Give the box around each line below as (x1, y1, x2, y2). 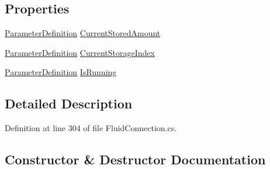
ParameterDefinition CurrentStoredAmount (5, 27, 161, 39)
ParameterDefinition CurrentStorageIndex (5, 46, 155, 58)
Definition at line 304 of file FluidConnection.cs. (5, 122, 177, 134)
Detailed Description (5, 94, 133, 112)
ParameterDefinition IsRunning (5, 66, 117, 78)
